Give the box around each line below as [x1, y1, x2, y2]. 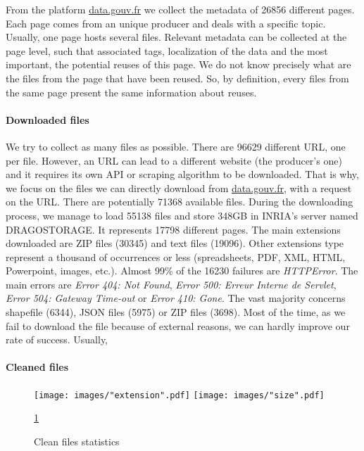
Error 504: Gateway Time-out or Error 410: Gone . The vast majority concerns [6, 291, 346, 305]
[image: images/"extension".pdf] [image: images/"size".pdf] [34, 390, 325, 400]
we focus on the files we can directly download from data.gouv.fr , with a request [6, 180, 352, 195]
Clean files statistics [34, 433, 120, 448]
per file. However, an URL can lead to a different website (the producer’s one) [6, 153, 342, 167]
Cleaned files [6, 360, 69, 374]
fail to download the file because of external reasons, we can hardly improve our [6, 318, 350, 333]
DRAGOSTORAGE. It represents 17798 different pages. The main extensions [6, 222, 341, 236]
